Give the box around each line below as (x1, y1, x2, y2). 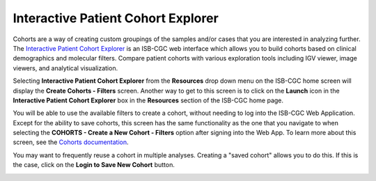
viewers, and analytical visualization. (13, 63, 118, 72)
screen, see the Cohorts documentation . (13, 138, 129, 146)
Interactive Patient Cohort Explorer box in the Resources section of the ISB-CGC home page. (13, 96, 284, 104)
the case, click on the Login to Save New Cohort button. (13, 161, 175, 169)
